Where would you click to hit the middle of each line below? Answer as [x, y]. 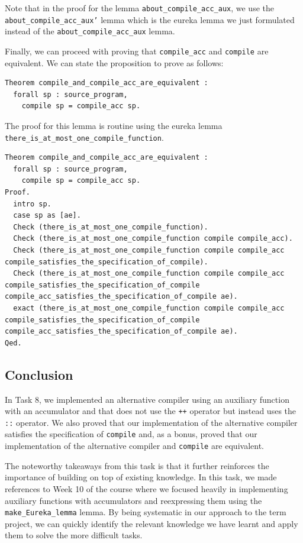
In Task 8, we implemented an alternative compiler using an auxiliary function [147, 399]
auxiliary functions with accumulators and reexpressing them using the [133, 500]
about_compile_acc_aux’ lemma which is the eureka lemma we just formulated [150, 19]
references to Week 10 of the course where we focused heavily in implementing [146, 488]
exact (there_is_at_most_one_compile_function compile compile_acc [149, 308]
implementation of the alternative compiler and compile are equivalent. [134, 446]
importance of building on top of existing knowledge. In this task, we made [141, 477]
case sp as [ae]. [47, 216]
